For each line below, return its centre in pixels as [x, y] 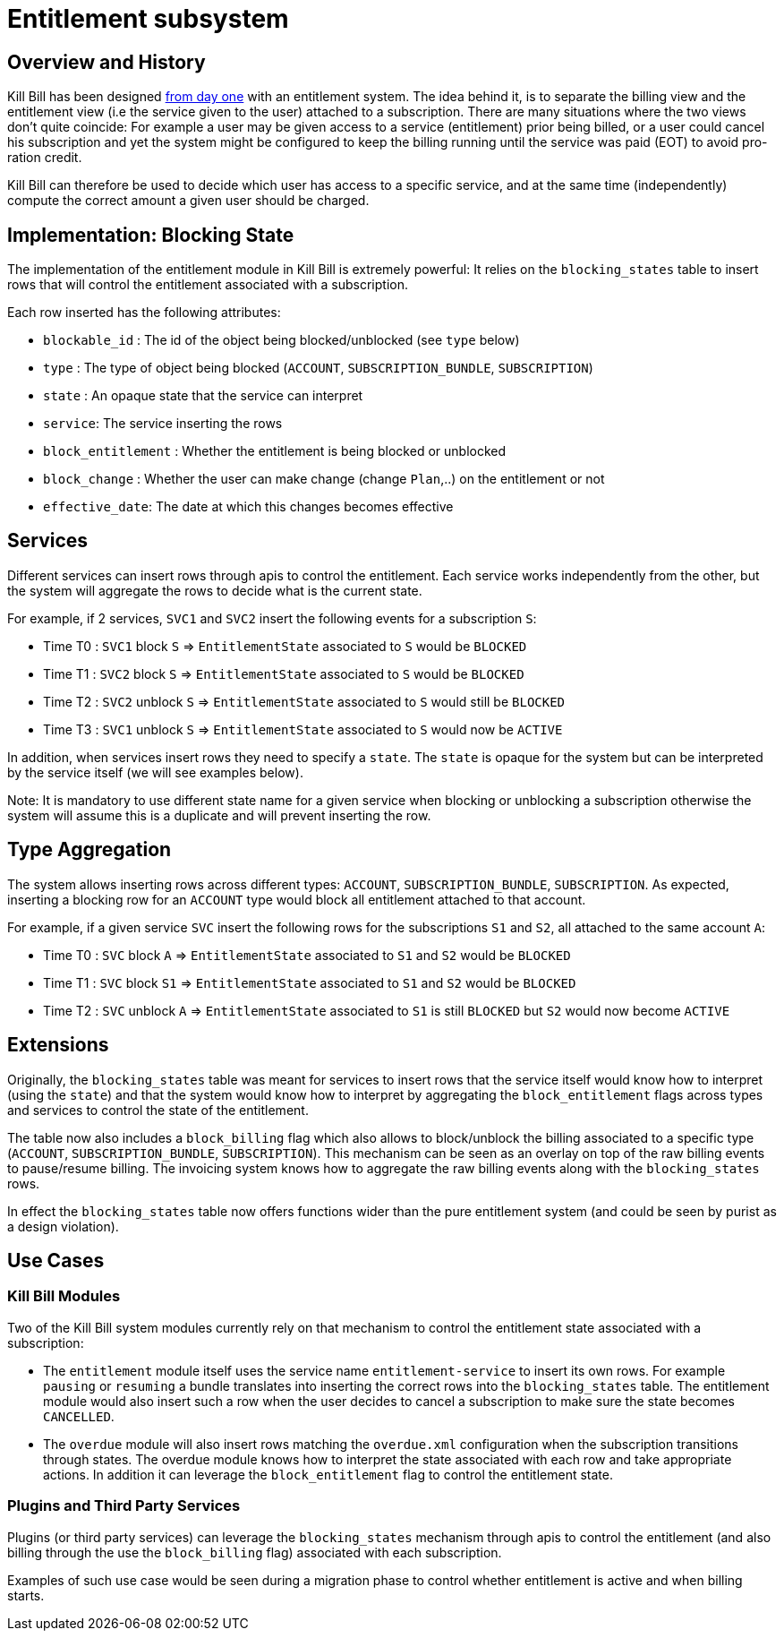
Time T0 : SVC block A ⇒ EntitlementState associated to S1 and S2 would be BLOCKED [307, 955]
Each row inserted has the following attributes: [144, 313]
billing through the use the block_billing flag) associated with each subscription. [255, 1552]
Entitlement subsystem [148, 19]
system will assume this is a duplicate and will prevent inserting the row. [219, 815]
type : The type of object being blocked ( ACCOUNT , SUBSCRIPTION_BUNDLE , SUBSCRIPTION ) [318, 368]
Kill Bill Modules [64, 1296]
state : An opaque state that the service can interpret [203, 396]
